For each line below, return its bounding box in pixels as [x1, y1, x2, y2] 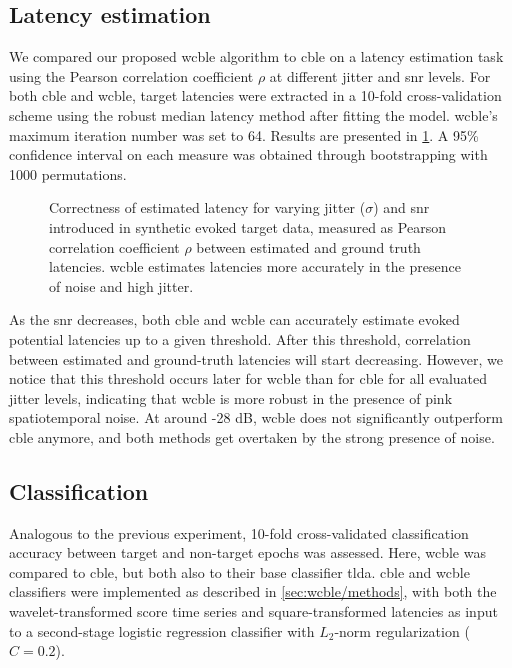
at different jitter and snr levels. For [269, 65, 491, 86]
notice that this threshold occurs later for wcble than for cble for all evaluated [9, 368, 488, 389]
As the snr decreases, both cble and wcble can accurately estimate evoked [9, 309, 460, 330]
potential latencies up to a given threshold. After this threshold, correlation [9, 328, 471, 349]
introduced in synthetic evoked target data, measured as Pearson [49, 216, 446, 237]
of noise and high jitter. [49, 275, 194, 296]
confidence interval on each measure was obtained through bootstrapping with [9, 144, 488, 165]
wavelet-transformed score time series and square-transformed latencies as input [9, 601, 498, 622]
